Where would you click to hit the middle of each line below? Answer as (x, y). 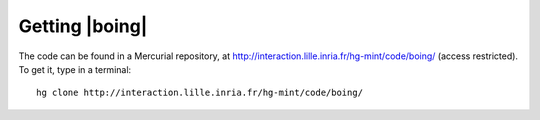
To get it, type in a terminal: (75, 69)
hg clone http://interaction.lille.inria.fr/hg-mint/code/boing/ (200, 93)
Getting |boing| (83, 26)
